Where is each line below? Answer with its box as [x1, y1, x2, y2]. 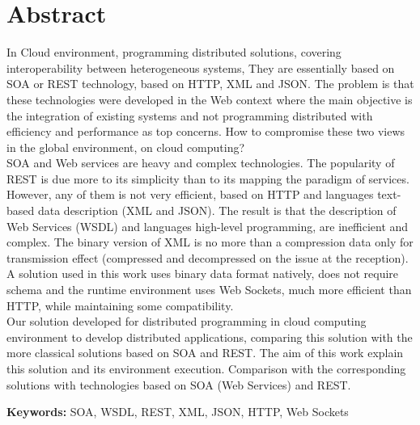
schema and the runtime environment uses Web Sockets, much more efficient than [6, 281, 412, 298]
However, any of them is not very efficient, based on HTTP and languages [6, 186, 374, 203]
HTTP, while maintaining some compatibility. [6, 297, 234, 313]
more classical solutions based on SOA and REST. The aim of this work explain [6, 344, 404, 361]
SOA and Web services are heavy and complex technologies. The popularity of [6, 154, 395, 171]
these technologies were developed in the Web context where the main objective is [6, 90, 413, 107]
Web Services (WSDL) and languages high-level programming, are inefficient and [6, 217, 409, 234]
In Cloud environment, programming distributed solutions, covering [6, 44, 342, 61]
